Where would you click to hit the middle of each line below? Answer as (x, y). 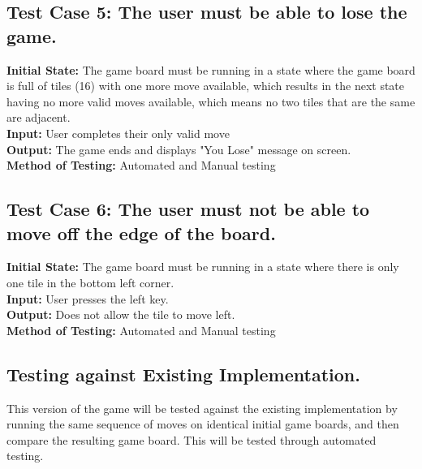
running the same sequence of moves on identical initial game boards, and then (203, 424)
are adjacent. (39, 117)
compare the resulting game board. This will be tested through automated (192, 439)
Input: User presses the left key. (88, 298)
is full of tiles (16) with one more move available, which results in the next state (206, 86)
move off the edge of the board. (141, 232)
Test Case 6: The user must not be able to (188, 209)
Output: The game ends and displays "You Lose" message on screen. (179, 149)
